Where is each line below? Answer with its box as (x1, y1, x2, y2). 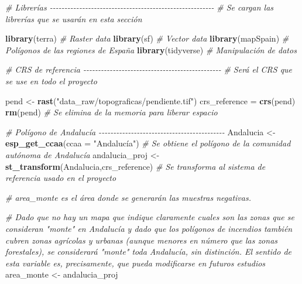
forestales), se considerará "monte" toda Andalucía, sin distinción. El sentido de (5, 245, 291, 258)
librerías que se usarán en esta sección (5, 12, 142, 25)
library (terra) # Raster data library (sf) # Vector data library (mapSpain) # (5, 32, 289, 45)
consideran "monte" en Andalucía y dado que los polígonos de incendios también (5, 222, 293, 234)
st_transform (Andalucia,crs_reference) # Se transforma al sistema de (5, 160, 266, 172)
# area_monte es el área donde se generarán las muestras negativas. (5, 191, 251, 203)
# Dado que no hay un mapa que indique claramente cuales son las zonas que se (5, 211, 294, 223)
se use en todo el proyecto (5, 74, 97, 87)
